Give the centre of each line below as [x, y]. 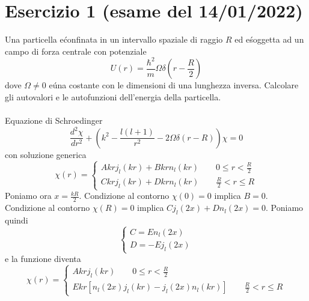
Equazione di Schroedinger [54, 120]
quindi [17, 220]
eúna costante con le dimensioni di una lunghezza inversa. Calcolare [174, 85]
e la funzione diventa [43, 258]
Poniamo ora [28, 196]
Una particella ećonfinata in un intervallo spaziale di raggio [114, 39]
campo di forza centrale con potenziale [76, 51]
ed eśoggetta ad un [269, 39]
